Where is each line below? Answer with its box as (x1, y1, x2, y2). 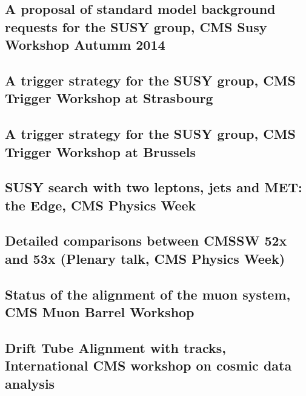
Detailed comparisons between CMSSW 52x (5, 231, 287, 250)
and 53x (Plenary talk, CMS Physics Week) (5, 249, 285, 267)
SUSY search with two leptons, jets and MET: (5, 178, 302, 196)
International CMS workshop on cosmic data (5, 356, 292, 375)
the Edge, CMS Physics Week (5, 195, 196, 214)
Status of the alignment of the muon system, (5, 284, 291, 303)
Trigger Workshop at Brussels (5, 142, 196, 161)
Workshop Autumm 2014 (5, 35, 165, 54)
